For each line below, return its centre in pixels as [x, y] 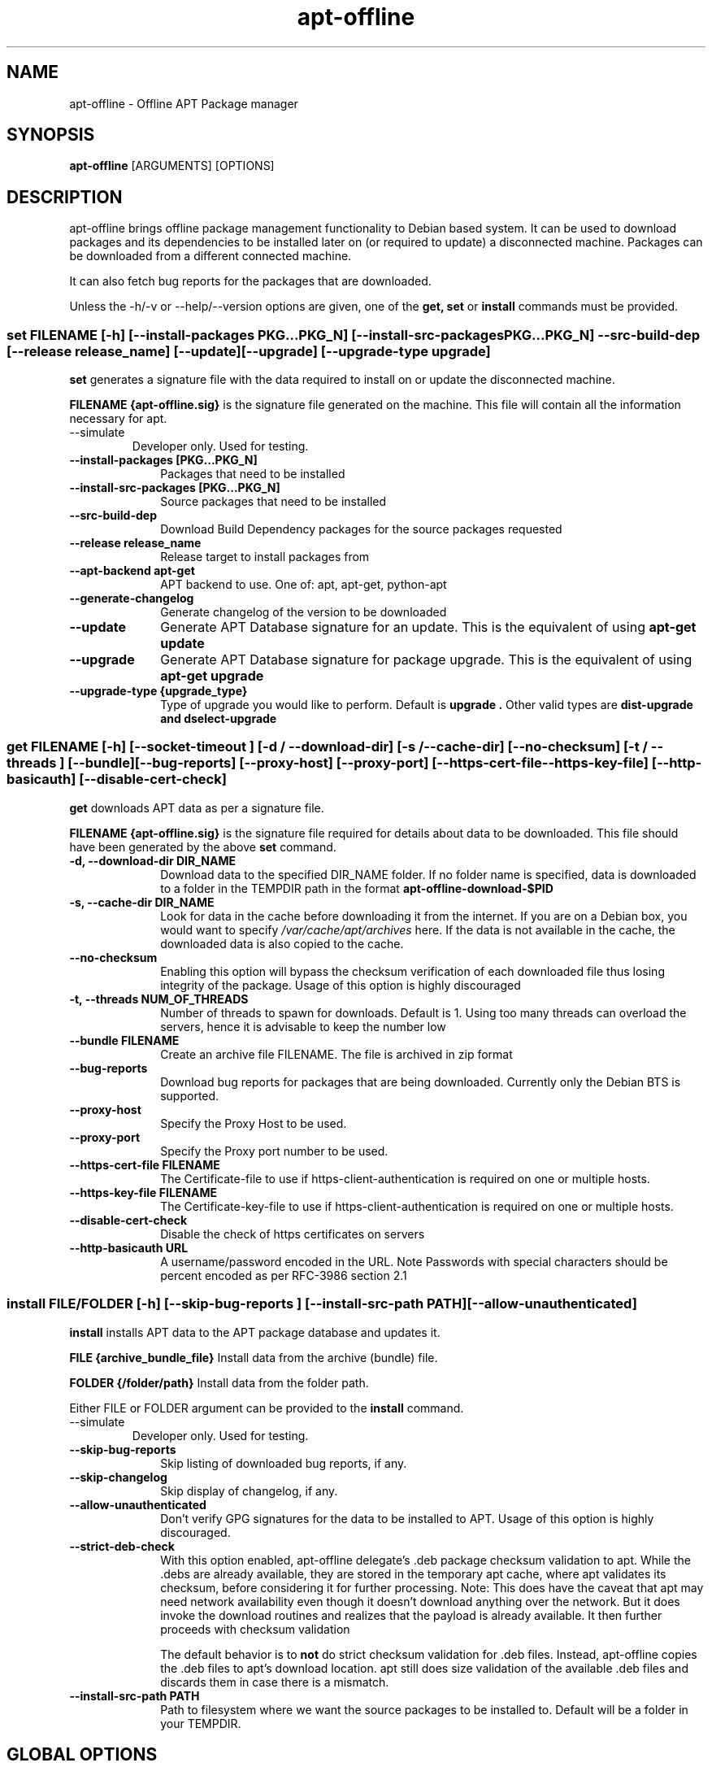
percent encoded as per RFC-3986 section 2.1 [284, 1275]
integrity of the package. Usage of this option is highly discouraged [341, 985]
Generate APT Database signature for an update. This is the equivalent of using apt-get [428, 627]
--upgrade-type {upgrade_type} [158, 691]
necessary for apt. [118, 419]
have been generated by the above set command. [203, 847]
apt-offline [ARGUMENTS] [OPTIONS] [172, 166]
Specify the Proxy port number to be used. [274, 1151]
